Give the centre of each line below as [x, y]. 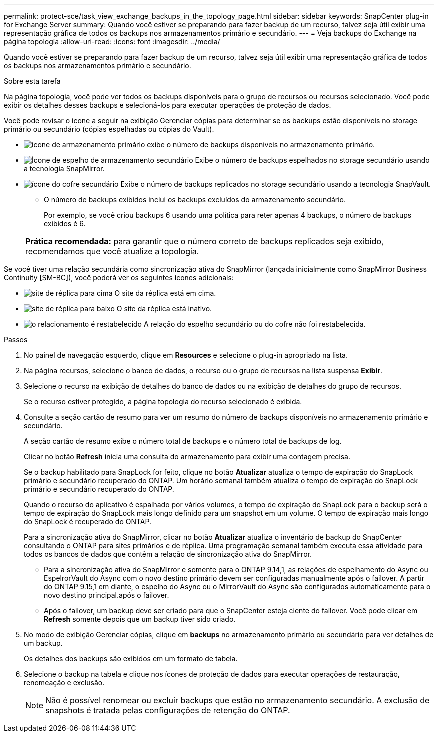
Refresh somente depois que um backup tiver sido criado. [140, 619]
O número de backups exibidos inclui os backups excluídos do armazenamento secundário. [195, 200]
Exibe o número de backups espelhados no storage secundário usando [312, 160]
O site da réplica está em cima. [165, 293]
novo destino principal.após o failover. [107, 595]
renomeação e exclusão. [64, 682]
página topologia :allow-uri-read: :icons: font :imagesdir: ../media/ [112, 42]
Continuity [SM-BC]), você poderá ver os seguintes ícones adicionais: [119, 278]
